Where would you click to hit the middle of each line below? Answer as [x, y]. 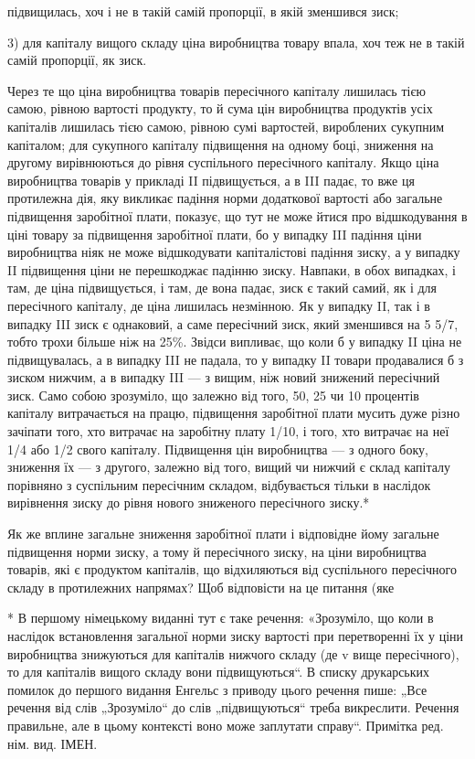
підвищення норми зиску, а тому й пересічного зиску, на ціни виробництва [217, 551]
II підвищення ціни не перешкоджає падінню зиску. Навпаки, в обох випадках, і [232, 269]
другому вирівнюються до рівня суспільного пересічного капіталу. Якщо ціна [223, 162]
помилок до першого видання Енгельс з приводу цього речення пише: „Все [217, 689]
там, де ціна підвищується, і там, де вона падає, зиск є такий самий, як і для [222, 288]
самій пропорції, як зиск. [77, 60]
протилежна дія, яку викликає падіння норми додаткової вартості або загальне [225, 198]
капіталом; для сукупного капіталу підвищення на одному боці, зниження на [221, 144]
